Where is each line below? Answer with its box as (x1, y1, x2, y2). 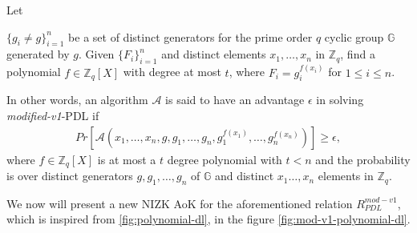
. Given (78, 46, 115, 62)
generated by (6, 46, 70, 62)
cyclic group (324, 28, 384, 45)
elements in (318, 167, 374, 184)
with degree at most (123, 63, 221, 80)
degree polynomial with (167, 151, 282, 167)
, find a (340, 46, 375, 62)
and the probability (315, 151, 411, 167)
